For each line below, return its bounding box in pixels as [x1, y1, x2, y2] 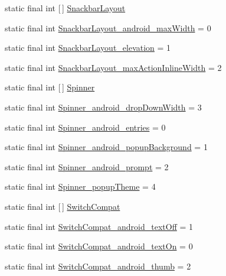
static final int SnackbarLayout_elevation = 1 [5, 41, 171, 54]
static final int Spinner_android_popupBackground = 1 [5, 141, 208, 153]
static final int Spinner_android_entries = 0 [5, 121, 166, 133]
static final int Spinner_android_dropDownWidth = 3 [5, 100, 202, 113]
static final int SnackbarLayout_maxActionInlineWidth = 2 [5, 61, 222, 73]
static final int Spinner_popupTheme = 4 [5, 180, 156, 193]
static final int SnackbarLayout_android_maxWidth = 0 [5, 21, 211, 34]
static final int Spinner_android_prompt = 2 [5, 160, 169, 173]
